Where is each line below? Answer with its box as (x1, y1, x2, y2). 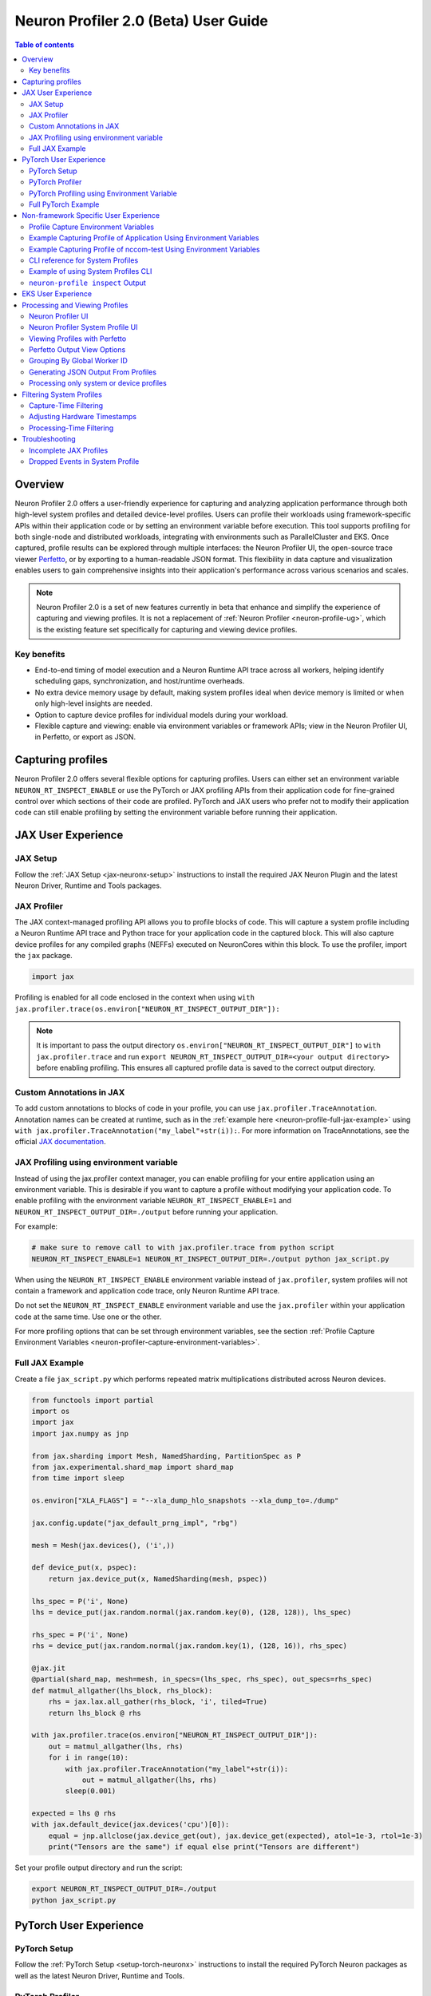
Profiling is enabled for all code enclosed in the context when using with (14, 992, 255, 1002)
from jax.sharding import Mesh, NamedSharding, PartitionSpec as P (31, 1451, 302, 1460)
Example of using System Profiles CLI (29, 267, 152, 276)
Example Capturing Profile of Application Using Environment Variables (29, 233, 259, 243)
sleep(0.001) (65, 1787, 117, 1796)
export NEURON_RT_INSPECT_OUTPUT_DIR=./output (31, 1884, 217, 1894)
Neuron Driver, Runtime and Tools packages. (14, 881, 162, 890)
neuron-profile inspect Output (29, 278, 147, 287)
